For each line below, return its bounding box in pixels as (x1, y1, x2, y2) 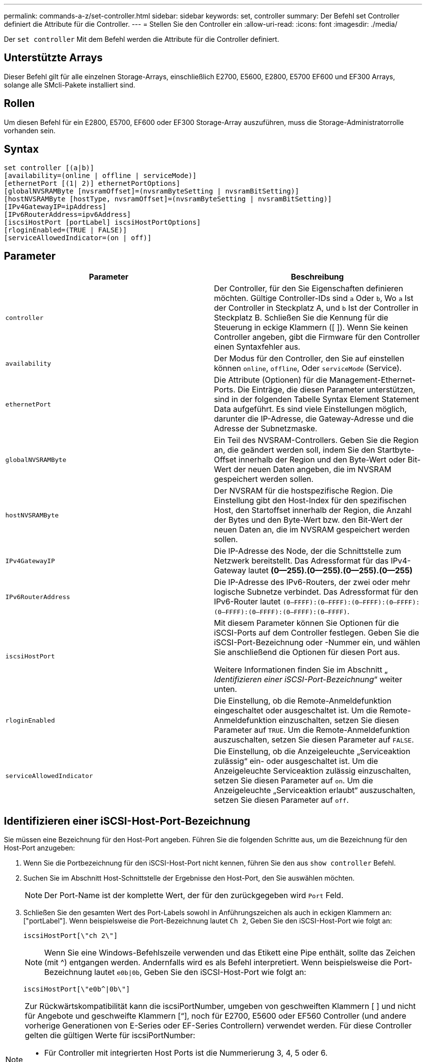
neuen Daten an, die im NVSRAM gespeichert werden (214, 525, 410, 535)
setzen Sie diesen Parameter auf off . (214, 795, 349, 805)
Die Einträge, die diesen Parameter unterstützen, (237, 385, 415, 395)
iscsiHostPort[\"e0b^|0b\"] (23, 985, 130, 993)
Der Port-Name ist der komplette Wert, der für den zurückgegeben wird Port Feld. (44, 890, 343, 901)
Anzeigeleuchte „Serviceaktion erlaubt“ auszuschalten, (214, 785, 415, 796)
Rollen (4, 97, 35, 110)
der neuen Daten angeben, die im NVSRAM (233, 464, 391, 475)
